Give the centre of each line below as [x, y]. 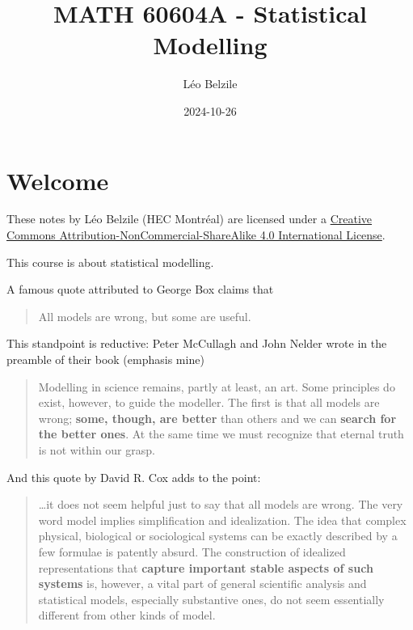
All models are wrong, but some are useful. [145, 316]
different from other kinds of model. [127, 615]
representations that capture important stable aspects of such [206, 567]
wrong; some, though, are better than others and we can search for [217, 418]
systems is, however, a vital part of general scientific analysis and [202, 583]
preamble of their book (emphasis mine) [105, 359]
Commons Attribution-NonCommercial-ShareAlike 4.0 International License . [196, 235]
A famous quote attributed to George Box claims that [140, 289]
